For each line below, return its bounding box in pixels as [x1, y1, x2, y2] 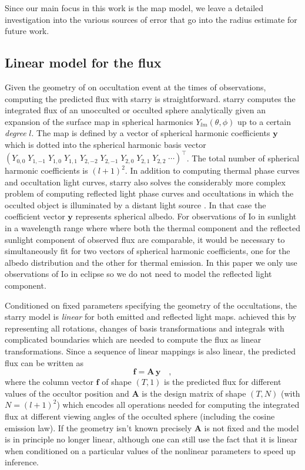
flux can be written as [5, 356, 83, 368]
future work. [5, 25, 49, 37]
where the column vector [5, 376, 93, 388]
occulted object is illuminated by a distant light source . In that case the [5, 198, 266, 211]
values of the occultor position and [5, 387, 129, 399]
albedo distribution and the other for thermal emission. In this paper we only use [5, 256, 297, 268]
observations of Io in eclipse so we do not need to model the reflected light [5, 268, 272, 280]
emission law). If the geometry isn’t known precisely [5, 421, 192, 434]
